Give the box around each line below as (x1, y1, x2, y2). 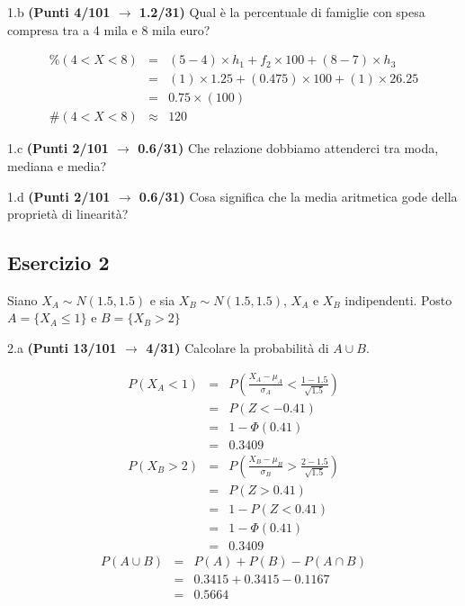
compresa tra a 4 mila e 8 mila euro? (7, 20, 210, 39)
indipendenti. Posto (344, 290, 452, 309)
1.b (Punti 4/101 (7, 3, 111, 21)
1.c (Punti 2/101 (7, 139, 109, 158)
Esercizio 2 (7, 249, 110, 276)
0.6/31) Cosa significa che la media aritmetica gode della (139, 186, 458, 205)
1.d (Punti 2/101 (7, 186, 111, 205)
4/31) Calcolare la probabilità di (146, 339, 329, 357)
